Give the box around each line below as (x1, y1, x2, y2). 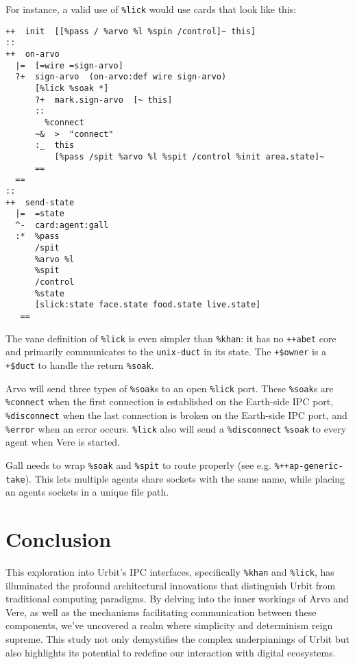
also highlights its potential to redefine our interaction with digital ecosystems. (5, 645, 336, 659)
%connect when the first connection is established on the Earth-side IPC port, (5, 394, 334, 409)
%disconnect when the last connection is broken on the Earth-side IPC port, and (5, 408, 347, 422)
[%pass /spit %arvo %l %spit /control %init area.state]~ (54, 151, 325, 162)
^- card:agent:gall (15, 220, 109, 230)
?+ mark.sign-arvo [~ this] (34, 94, 173, 105)
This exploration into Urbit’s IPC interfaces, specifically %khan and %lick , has (5, 564, 334, 578)
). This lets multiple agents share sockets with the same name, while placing (25, 471, 345, 485)
